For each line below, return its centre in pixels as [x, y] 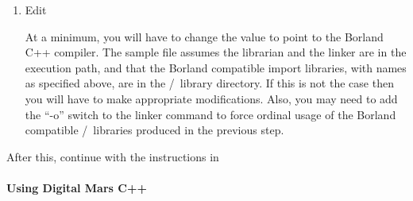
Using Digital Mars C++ [77, 187]
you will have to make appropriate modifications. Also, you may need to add [211, 98]
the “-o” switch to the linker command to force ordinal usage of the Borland [210, 114]
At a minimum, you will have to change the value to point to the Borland [204, 36]
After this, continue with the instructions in [113, 156]
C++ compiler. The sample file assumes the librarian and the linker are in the [216, 52]
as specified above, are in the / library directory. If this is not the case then [209, 83]
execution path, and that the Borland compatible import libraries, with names [216, 67]
